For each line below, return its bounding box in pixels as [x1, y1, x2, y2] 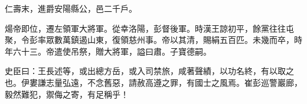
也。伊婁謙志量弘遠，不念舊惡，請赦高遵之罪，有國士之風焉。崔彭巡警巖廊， [5, 76, 302, 88]
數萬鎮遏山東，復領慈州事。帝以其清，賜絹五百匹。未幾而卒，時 [54, 33, 302, 46]
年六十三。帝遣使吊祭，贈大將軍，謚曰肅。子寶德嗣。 [5, 45, 211, 57]
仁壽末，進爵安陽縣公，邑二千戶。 [5, 2, 137, 14]
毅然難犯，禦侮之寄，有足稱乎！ [5, 88, 129, 100]
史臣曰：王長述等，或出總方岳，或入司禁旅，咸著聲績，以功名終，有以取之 [5, 65, 294, 77]
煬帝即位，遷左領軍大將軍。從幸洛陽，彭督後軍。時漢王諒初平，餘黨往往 [5, 22, 286, 34]
